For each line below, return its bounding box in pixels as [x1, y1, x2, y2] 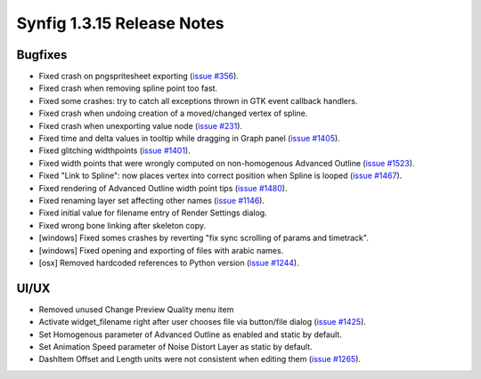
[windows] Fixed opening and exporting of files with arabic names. [38, 245, 284, 255]
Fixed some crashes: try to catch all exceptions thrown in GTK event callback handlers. [38, 95, 358, 106]
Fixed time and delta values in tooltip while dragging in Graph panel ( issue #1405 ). [38, 133, 340, 144]
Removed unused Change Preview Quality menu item [38, 303, 234, 315]
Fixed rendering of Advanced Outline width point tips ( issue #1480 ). [38, 182, 288, 193]
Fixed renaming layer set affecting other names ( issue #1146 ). [38, 195, 265, 206]
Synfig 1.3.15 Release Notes [16, 13, 224, 33]
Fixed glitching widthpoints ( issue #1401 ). [38, 145, 191, 156]
